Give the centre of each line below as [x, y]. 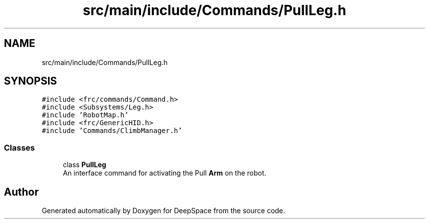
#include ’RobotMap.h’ [85, 115]
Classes [20, 147]
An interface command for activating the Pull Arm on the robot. [165, 173]
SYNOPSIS [31, 81]
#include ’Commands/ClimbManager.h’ [112, 131]
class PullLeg [84, 165]
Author [21, 192]
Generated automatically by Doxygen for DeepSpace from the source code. [164, 211]
